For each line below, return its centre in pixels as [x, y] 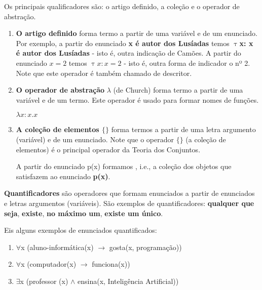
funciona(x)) [111, 264]
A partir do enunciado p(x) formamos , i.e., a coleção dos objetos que [124, 166]
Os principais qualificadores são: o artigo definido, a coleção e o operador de [122, 6]
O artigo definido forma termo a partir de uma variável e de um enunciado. [137, 33]
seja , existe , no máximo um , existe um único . [84, 213]
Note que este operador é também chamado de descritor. [104, 73]
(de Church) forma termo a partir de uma [178, 90]
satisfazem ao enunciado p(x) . [63, 176]
